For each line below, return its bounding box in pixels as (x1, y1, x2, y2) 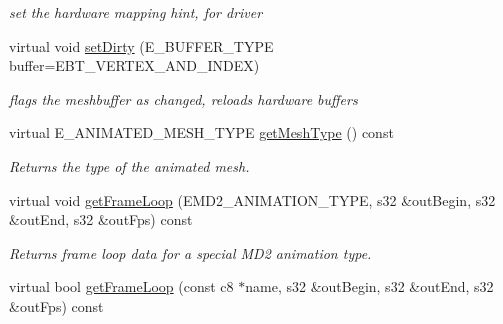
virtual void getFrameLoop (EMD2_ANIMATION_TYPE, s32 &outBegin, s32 (9, 189, 496, 210)
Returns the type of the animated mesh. (9, 155, 250, 176)
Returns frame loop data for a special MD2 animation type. (9, 242, 372, 263)
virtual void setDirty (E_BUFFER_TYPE (9, 35, 274, 56)
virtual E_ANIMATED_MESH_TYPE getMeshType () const (9, 122, 394, 143)
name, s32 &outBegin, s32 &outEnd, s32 (245, 276, 494, 297)
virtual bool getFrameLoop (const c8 (9, 276, 234, 297)
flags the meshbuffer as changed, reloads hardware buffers (9, 88, 358, 109)
